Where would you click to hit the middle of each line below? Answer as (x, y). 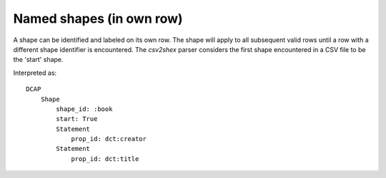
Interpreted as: (35, 73)
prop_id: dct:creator (109, 139)
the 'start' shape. (38, 60)
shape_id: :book (84, 109)
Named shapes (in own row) (98, 19)
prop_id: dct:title (105, 159)
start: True (77, 119)
